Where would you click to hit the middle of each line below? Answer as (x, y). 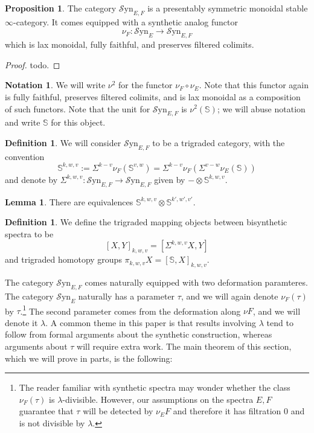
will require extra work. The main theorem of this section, (184, 346)
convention (25, 156)
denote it (21, 322)
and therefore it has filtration (227, 411)
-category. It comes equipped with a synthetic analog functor (126, 21)
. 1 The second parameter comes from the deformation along (130, 310)
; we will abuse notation (261, 108)
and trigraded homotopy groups (63, 259)
